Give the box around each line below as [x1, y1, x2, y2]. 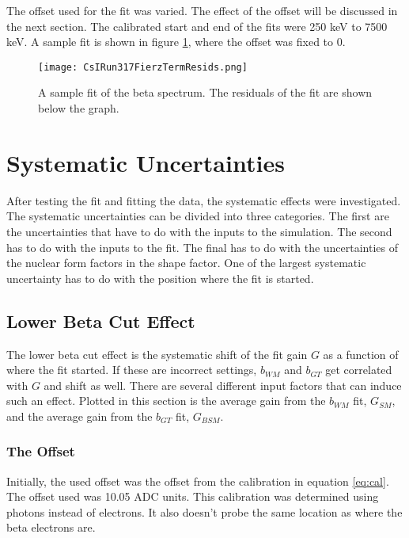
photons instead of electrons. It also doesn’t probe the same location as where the [6, 503, 403, 520]
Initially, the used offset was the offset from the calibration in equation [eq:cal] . [6, 472, 389, 489]
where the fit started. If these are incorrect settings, [6, 361, 257, 378]
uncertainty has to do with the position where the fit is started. [6, 269, 314, 286]
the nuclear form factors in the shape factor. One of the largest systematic [6, 254, 366, 271]
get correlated [325, 361, 392, 378]
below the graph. [38, 100, 119, 116]
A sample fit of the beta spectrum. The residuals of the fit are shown [38, 84, 373, 101]
